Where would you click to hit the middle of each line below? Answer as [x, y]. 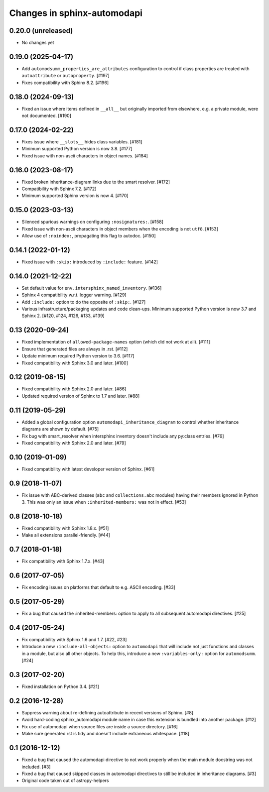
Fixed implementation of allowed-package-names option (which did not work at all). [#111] [116, 342]
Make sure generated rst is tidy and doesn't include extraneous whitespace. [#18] [105, 734]
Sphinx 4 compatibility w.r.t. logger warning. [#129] [74, 295]
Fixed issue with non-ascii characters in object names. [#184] [85, 156]
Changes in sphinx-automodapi [76, 13]
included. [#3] [36, 767]
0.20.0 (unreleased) [41, 31]
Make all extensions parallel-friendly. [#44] [66, 535]
